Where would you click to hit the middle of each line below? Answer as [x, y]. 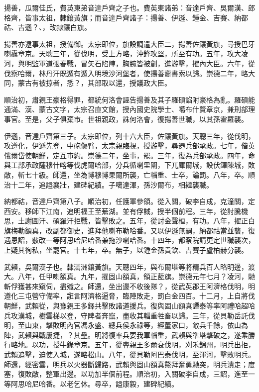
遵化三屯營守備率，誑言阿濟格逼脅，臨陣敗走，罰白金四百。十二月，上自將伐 [129, 296]
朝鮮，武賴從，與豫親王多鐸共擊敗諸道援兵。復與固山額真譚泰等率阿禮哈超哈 [129, 306]
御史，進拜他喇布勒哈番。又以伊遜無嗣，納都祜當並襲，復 [161, 230]
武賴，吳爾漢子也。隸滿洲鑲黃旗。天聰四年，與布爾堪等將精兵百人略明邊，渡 [129, 266]
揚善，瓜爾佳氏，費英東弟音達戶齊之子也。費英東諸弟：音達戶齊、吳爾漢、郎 [129, 7]
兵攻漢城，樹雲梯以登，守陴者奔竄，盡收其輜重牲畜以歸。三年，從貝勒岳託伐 [129, 315]
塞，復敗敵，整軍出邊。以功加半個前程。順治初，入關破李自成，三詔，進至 [126, 374]
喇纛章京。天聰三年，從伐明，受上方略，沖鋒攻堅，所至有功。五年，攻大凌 [126, 53]
